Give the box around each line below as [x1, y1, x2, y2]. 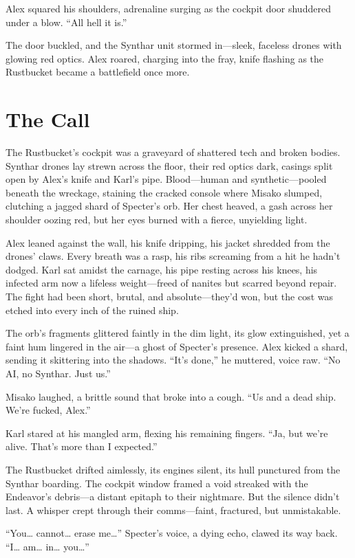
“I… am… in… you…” [6, 539, 89, 553]
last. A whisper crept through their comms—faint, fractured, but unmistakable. [6, 502, 341, 517]
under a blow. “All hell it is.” [6, 14, 127, 29]
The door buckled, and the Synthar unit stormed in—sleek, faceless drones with [6, 38, 342, 52]
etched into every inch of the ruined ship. [6, 302, 179, 317]
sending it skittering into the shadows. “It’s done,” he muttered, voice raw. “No [6, 353, 341, 367]
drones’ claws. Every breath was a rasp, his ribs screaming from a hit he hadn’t [6, 249, 341, 263]
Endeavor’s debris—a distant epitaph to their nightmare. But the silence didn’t [6, 489, 340, 504]
